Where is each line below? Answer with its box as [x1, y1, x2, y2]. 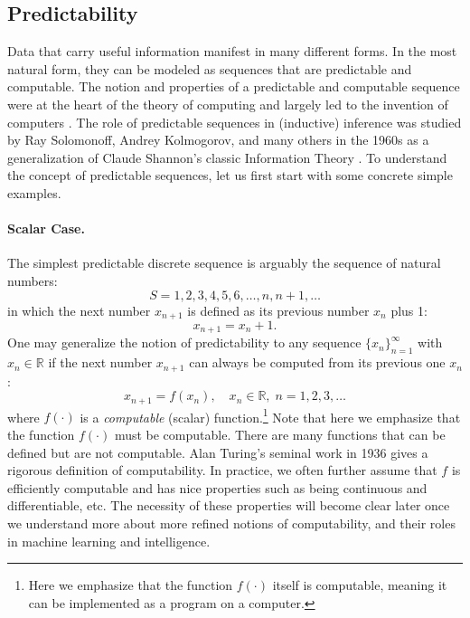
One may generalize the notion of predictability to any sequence [7, 333, 362, 352]
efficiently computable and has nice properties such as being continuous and [7, 478, 428, 497]
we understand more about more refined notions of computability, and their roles [7, 513, 456, 532]
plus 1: [390, 300, 428, 319]
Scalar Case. [7, 219, 85, 238]
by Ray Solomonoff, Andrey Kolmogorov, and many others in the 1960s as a [7, 130, 429, 149]
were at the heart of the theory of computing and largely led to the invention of [7, 94, 448, 113]
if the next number [48, 353, 153, 372]
